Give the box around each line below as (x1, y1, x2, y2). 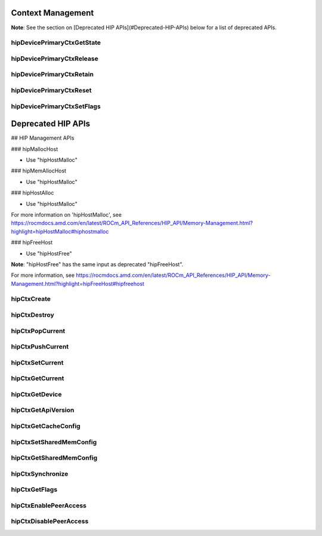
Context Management (11, 8, 94, 18)
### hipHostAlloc (11, 189, 54, 196)
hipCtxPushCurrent (11, 343, 69, 351)
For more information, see (11, 272, 75, 279)
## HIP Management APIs (11, 134, 75, 141)
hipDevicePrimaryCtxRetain (11, 70, 94, 79)
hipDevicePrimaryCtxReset (11, 86, 92, 94)
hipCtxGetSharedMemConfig (11, 454, 98, 462)
